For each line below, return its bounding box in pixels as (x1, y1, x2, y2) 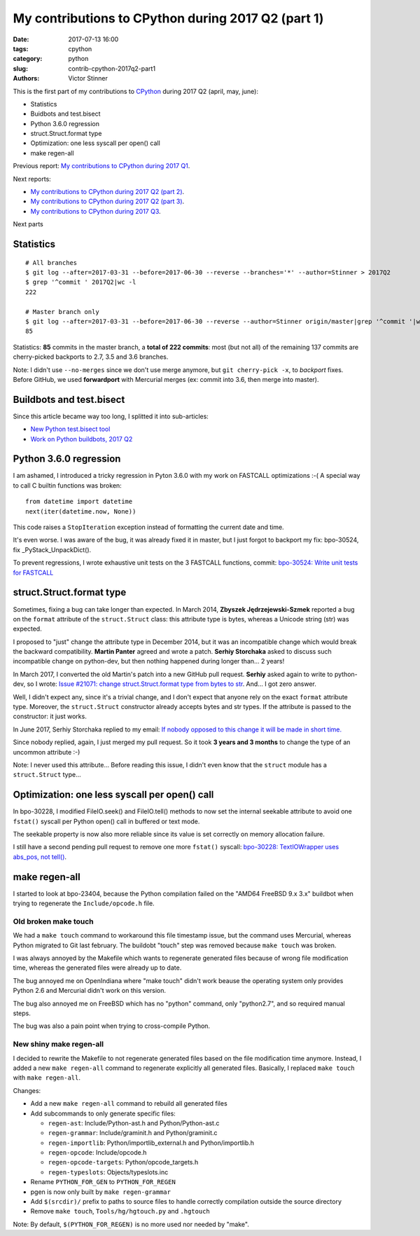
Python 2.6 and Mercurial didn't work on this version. (13, 987, 166, 995)
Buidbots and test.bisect (30, 109, 101, 118)
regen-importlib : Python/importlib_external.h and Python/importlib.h (48, 1139, 255, 1147)
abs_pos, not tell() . (13, 852, 66, 861)
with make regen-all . (13, 1073, 80, 1082)
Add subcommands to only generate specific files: (30, 1109, 176, 1118)
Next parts (13, 220, 43, 228)
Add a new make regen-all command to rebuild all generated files (30, 1099, 227, 1108)
